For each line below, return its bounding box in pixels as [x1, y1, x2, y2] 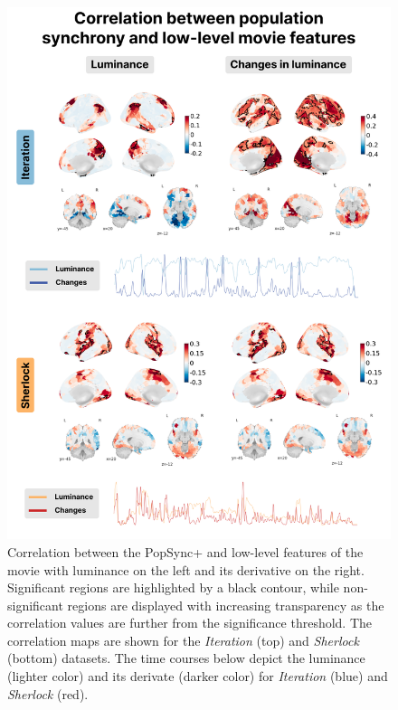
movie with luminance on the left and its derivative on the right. [7, 560, 365, 579]
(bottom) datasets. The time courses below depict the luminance [7, 648, 365, 667]
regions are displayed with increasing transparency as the [67, 595, 384, 614]
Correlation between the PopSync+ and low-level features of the [7, 542, 364, 561]
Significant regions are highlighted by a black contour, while [7, 578, 339, 597]
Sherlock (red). [7, 684, 89, 703]
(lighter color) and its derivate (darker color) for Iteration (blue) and [7, 667, 388, 686]
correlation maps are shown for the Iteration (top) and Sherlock [7, 630, 359, 649]
